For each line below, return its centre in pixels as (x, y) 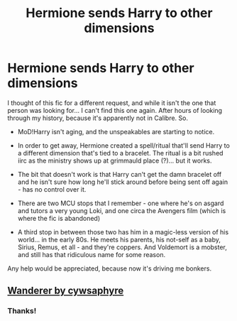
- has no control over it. (52, 189)
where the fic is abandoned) (59, 218)
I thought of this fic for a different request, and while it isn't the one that (112, 103)
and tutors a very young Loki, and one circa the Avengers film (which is (122, 210)
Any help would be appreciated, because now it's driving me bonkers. (109, 268)
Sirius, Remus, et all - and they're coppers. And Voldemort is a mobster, (122, 247)
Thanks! (22, 311)
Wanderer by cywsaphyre (66, 291)
